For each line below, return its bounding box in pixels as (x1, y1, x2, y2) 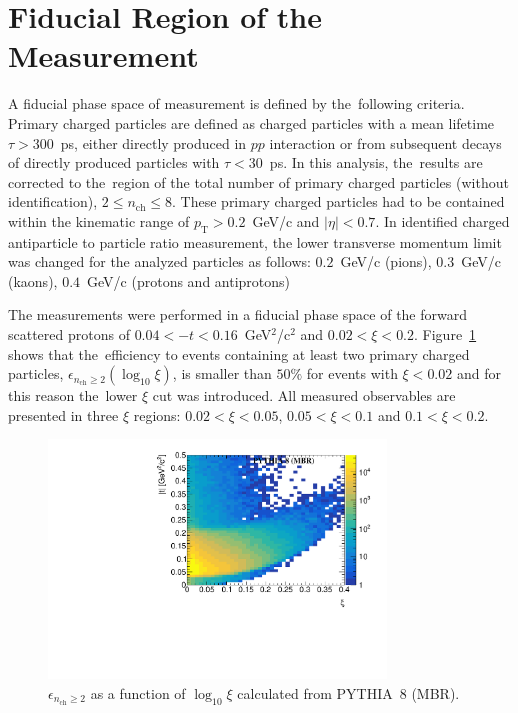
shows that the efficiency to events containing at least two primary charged (8, 343, 470, 364)
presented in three (8, 404, 119, 425)
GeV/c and (252, 210, 320, 231)
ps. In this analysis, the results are (269, 152, 483, 173)
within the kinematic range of (8, 210, 190, 231)
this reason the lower (8, 385, 138, 406)
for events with (306, 363, 398, 384)
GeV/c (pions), (340, 251, 432, 272)
